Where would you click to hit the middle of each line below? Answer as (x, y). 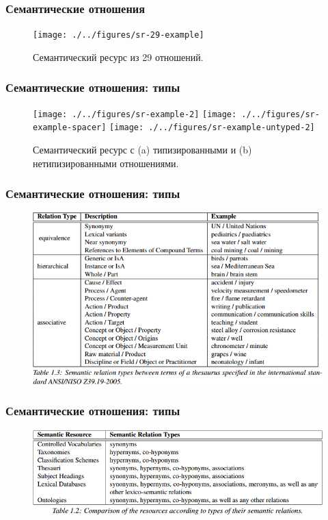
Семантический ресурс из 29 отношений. (118, 57)
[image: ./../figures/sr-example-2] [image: (135, 114)
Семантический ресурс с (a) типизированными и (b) (142, 149)
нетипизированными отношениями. (106, 163)
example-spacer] (70, 128)
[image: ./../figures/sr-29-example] (119, 35)
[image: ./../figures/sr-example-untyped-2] (212, 128)
